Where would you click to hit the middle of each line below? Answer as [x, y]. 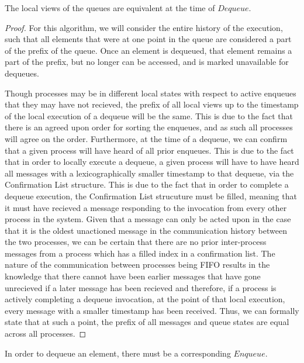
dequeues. [22, 73]
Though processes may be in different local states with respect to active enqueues [151, 93]
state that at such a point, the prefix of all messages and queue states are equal [147, 322]
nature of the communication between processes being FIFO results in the [137, 265]
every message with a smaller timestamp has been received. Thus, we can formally [152, 310]
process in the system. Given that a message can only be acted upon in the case [148, 219]
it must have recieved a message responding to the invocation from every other [146, 207]
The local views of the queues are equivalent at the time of [110, 8]
